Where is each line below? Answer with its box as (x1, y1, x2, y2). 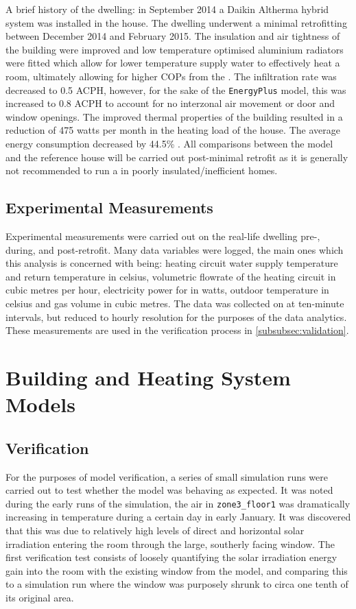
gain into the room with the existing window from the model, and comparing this (5, 563, 348, 577)
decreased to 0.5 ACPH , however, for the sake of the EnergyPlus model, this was (5, 82, 346, 97)
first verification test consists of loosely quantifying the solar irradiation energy (5, 550, 337, 564)
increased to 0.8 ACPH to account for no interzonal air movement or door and (5, 96, 335, 110)
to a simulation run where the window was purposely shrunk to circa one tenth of (5, 577, 348, 591)
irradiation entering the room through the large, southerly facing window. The (5, 536, 335, 551)
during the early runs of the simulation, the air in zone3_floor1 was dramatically (5, 496, 351, 510)
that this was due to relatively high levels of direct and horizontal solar (5, 523, 305, 537)
